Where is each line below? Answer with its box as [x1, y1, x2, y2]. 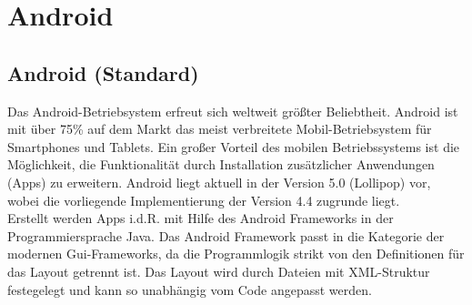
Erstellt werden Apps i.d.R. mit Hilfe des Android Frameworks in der [7, 208, 394, 228]
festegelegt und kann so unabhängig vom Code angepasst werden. [7, 280, 372, 299]
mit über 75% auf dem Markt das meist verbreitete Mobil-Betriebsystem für [7, 119, 432, 138]
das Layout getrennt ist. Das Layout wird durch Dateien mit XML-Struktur [7, 261, 430, 280]
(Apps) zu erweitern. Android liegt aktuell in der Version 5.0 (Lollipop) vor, [7, 172, 431, 191]
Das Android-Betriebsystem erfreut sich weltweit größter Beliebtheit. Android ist [7, 101, 458, 120]
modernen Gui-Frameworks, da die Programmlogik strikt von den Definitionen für [7, 244, 465, 263]
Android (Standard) [7, 58, 199, 86]
